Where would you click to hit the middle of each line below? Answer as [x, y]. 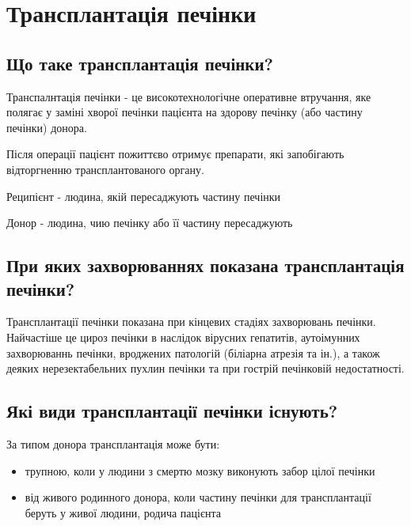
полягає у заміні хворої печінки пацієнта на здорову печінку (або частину [185, 112]
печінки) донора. [47, 127]
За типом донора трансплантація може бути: [113, 443]
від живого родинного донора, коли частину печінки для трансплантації [198, 497]
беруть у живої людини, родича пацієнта [123, 512]
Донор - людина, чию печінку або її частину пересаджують [150, 223]
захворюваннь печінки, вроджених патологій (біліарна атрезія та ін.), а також [193, 352]
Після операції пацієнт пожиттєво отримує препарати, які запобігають [175, 154]
